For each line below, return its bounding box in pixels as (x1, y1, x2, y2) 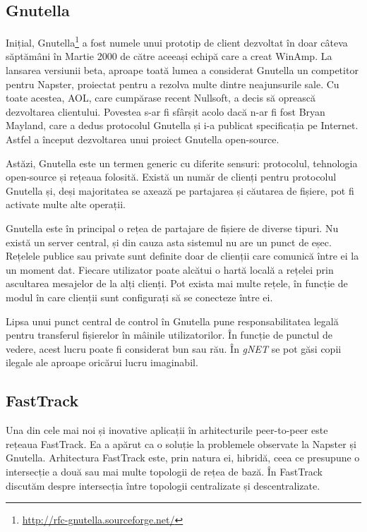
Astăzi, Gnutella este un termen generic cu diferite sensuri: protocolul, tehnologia (6, 155, 358, 170)
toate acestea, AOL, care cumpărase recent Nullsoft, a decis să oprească (6, 90, 315, 105)
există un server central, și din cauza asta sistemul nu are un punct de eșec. (6, 234, 332, 249)
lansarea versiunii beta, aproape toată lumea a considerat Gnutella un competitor (6, 63, 359, 78)
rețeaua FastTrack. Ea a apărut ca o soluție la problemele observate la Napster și (6, 436, 356, 451)
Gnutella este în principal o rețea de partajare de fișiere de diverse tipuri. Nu (6, 220, 339, 235)
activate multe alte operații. (6, 197, 126, 212)
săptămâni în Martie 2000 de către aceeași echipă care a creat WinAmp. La (6, 49, 332, 64)
